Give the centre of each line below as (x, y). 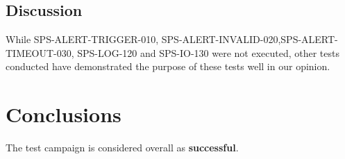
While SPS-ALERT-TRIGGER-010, (82, 39)
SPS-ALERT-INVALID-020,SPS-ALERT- (250, 39)
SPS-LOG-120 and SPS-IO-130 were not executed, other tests (208, 52)
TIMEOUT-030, (40, 52)
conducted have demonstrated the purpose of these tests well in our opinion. (168, 66)
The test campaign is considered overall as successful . (122, 148)
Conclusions (64, 114)
